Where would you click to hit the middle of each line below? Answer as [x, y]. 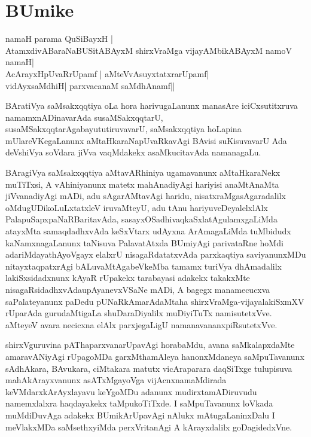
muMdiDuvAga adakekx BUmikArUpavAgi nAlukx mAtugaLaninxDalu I [140, 415]
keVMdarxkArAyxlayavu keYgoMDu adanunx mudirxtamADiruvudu [131, 391]
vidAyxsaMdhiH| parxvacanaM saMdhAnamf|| [90, 85]
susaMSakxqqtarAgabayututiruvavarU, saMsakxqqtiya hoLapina [124, 129]
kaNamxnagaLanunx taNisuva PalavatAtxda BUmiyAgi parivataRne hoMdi [144, 242]
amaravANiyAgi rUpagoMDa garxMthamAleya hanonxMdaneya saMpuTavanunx [155, 356]
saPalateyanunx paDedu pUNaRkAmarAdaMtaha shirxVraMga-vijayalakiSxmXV [155, 301]
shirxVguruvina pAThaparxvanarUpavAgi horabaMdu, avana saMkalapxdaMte [150, 345]
